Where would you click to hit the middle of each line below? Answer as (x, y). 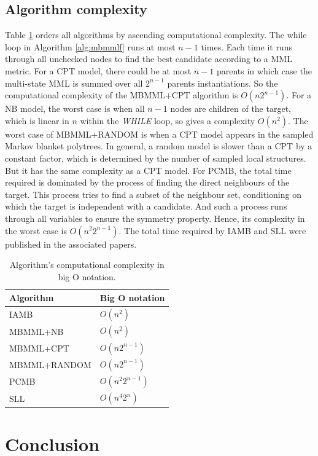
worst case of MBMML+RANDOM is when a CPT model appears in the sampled (159, 134)
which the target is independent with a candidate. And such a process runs (146, 206)
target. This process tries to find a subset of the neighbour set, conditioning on (153, 194)
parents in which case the (264, 70)
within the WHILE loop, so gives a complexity (168, 120)
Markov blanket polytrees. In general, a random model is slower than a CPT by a (159, 146)
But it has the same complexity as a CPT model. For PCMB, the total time (148, 170)
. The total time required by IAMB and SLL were (212, 230)
